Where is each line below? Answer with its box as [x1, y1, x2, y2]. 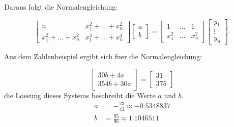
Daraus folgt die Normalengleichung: [4, 2, 118, 12]
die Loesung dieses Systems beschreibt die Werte [4, 90, 156, 100]
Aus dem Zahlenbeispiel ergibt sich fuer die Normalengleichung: [4, 51, 202, 62]
